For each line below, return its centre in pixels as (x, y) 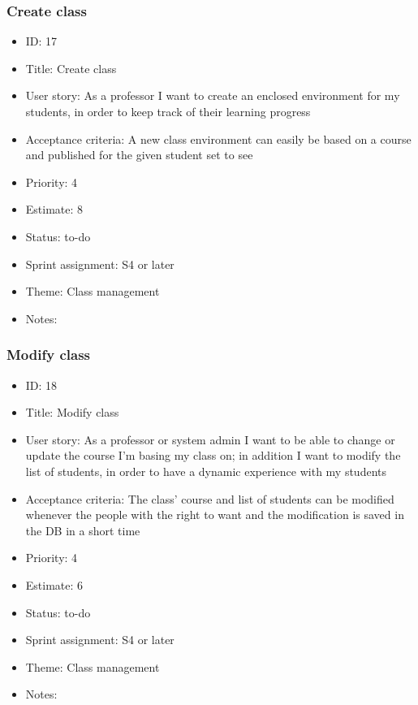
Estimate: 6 (54, 584)
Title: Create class (71, 68)
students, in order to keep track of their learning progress (168, 111)
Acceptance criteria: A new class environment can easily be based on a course (218, 138)
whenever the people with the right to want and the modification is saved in (215, 515)
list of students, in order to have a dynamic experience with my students (206, 471)
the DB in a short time (83, 530)
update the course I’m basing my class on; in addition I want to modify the (213, 455)
